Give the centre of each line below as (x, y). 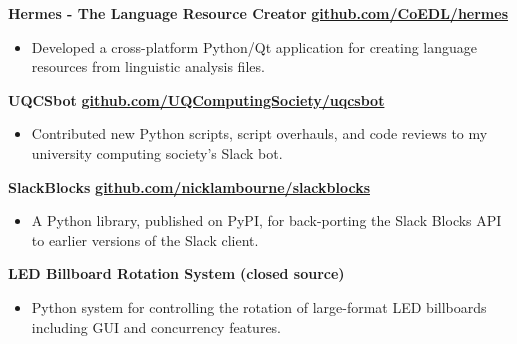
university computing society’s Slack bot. (157, 152)
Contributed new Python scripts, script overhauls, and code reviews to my (259, 133)
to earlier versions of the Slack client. (145, 239)
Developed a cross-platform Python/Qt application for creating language (254, 46)
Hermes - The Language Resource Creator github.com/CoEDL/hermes (258, 13)
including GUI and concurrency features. (156, 326)
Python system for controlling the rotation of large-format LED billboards (259, 306)
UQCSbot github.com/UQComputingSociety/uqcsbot (196, 99)
